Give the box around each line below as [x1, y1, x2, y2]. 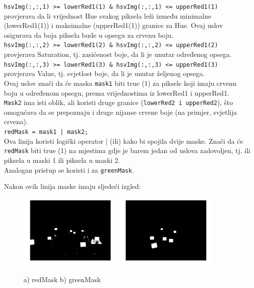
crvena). [4, 116, 28, 127]
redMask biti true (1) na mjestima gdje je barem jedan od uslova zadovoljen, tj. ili [4, 145, 251, 156]
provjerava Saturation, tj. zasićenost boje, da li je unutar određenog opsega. [4, 49, 232, 59]
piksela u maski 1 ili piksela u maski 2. [4, 155, 120, 165]
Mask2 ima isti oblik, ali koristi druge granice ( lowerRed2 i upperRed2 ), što [4, 97, 233, 107]
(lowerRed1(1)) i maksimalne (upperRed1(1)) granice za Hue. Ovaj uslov [4, 20, 223, 30]
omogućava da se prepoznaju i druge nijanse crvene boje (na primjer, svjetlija [4, 106, 237, 117]
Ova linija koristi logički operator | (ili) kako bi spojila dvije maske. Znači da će [4, 135, 243, 146]
